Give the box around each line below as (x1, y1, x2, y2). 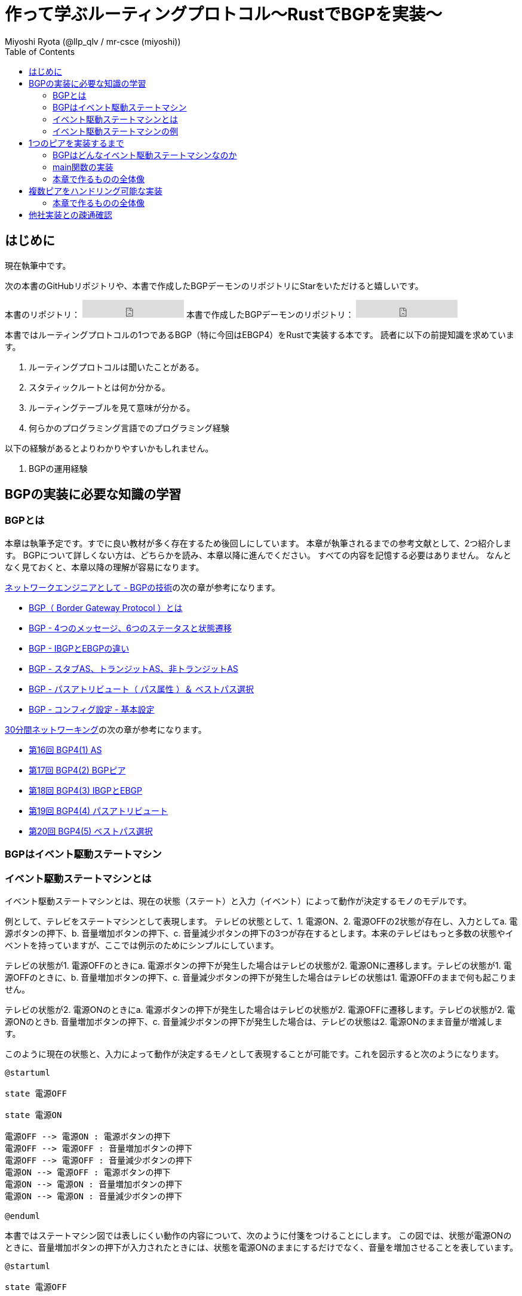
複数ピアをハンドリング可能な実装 (29, 185, 162, 196)
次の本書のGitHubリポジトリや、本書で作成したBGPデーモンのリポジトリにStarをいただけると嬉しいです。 (5, 280, 423, 291)
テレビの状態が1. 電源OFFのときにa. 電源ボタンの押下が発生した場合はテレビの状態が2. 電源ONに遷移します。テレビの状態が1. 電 (5, 960, 512, 971)
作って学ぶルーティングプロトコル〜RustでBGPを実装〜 (5, 4, 443, 24)
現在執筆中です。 (5, 260, 71, 271)
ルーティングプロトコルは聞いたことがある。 (29, 361, 204, 372)
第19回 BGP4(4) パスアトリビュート (29, 805, 168, 816)
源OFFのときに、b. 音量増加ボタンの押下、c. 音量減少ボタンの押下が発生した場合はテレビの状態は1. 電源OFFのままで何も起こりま (5, 972, 517, 982)
